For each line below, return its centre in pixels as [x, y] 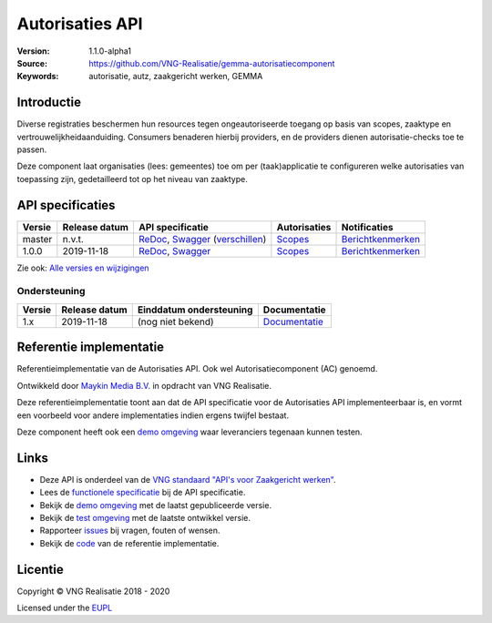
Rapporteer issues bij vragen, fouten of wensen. [130, 531]
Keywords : [38, 77]
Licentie [40, 569]
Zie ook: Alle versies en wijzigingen [83, 268]
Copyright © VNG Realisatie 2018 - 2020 [93, 591]
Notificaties [367, 227]
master [37, 239]
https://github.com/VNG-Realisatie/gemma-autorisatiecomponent [212, 63]
